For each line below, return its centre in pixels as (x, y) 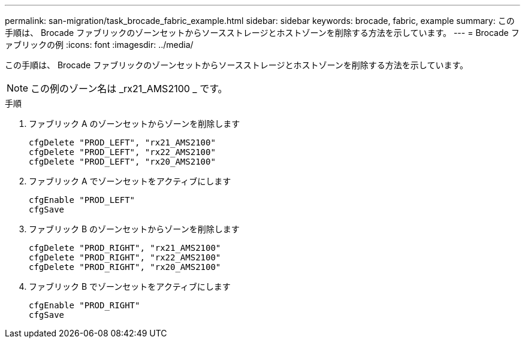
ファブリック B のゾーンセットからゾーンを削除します (134, 229)
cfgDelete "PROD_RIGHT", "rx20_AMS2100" (125, 267)
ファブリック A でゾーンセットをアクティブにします (130, 181)
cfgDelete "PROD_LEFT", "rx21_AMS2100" (122, 142)
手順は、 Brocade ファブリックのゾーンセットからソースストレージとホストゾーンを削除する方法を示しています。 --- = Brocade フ (262, 33)
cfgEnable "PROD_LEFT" (82, 200)
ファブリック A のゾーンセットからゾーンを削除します (135, 124)
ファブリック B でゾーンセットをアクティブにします (130, 286)
